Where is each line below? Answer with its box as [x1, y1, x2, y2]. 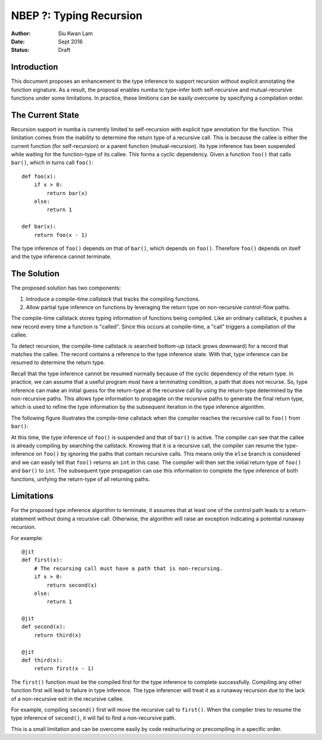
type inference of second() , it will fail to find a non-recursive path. [11, 714, 176, 721]
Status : [11, 47, 30, 54]
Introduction [11, 62, 58, 72]
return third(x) [33, 631, 82, 639]
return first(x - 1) [33, 665, 94, 672]
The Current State [11, 110, 79, 120]
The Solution [11, 269, 60, 279]
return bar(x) [47, 190, 88, 196]
